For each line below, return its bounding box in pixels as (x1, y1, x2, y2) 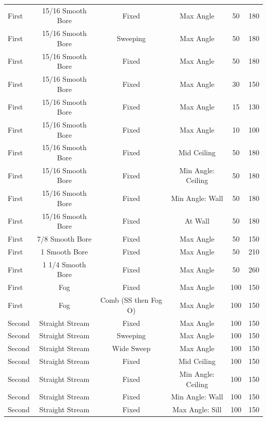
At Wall (184, 215, 209, 226)
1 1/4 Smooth (43, 259, 86, 269)
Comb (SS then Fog (100, 295, 162, 305)
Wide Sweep (112, 343, 150, 354)
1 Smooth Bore (41, 246, 88, 257)
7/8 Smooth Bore (37, 233, 92, 244)
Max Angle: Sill (173, 404, 222, 415)
